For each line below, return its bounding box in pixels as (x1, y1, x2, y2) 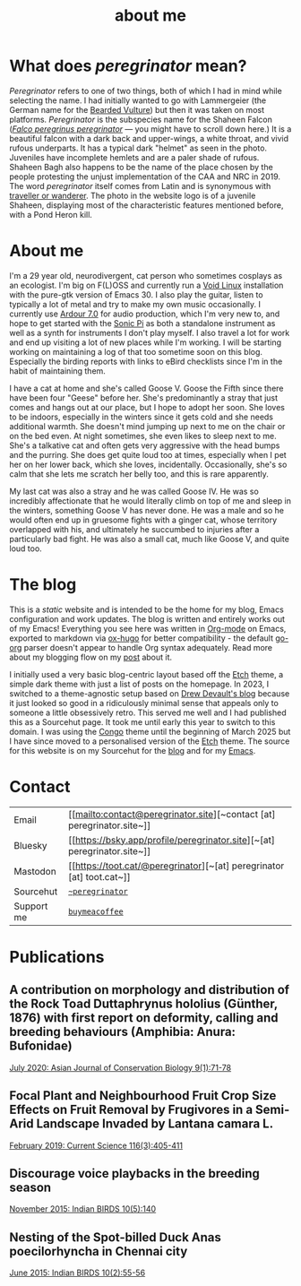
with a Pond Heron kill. (9, 209, 92, 220)
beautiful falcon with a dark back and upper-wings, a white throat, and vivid (9, 133, 289, 143)
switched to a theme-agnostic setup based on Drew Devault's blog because (9, 687, 290, 699)
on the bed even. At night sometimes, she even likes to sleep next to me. (9, 430, 278, 441)
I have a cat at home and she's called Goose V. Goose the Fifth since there (9, 383, 284, 393)
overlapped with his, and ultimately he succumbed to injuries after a (9, 523, 260, 534)
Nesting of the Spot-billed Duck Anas (9, 1230, 221, 1245)
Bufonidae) (9, 1039, 73, 1054)
